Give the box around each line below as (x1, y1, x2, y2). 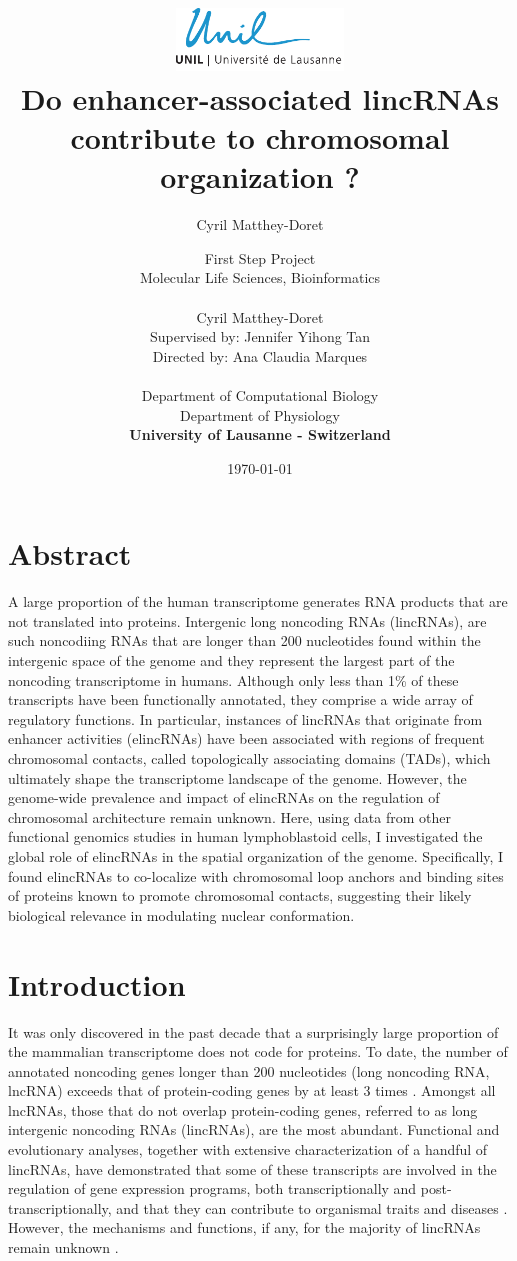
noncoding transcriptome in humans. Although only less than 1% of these (8, 669, 459, 690)
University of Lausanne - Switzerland (129, 424, 391, 445)
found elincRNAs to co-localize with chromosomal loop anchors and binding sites (8, 865, 504, 886)
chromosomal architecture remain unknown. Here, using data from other (8, 806, 451, 827)
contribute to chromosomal (70, 117, 450, 158)
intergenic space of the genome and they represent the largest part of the (8, 650, 455, 671)
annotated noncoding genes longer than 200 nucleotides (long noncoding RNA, (8, 1060, 490, 1081)
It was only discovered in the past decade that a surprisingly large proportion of (8, 1021, 499, 1042)
